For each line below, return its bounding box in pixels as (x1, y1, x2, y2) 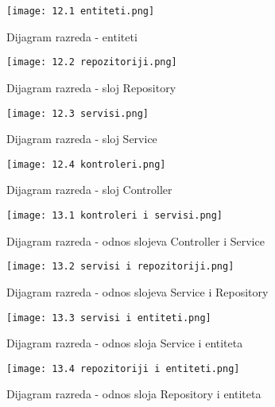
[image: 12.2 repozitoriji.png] (6, 56, 177, 68)
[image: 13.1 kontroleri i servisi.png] (6, 210, 223, 221)
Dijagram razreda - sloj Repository (6, 79, 176, 95)
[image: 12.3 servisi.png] (6, 107, 149, 119)
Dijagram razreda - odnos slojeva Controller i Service (6, 232, 265, 249)
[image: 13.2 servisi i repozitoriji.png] (6, 261, 234, 273)
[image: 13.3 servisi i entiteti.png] (6, 312, 211, 324)
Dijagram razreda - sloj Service (6, 130, 157, 147)
